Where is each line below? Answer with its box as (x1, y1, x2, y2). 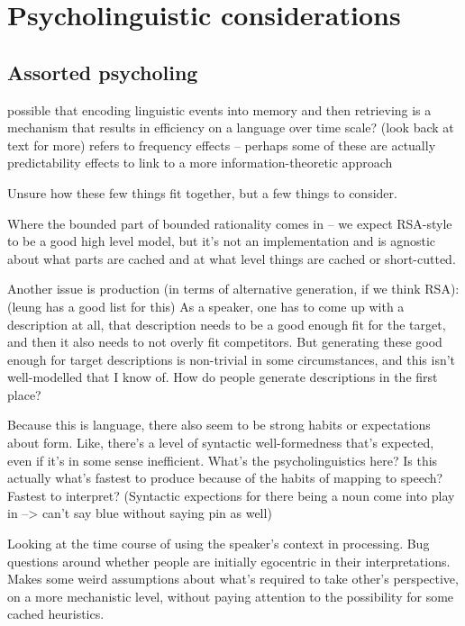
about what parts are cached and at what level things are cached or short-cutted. (7, 249, 456, 268)
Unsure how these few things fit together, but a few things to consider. (7, 183, 397, 202)
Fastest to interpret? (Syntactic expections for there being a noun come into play (7, 485, 455, 504)
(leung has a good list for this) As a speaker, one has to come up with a (7, 296, 405, 315)
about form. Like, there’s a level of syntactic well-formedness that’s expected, (7, 433, 434, 452)
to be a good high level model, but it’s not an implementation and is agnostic (7, 231, 436, 250)
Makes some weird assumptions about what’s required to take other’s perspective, (7, 569, 459, 588)
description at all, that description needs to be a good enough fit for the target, (7, 314, 446, 333)
